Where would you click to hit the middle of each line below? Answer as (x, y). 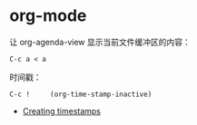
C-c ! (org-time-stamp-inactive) (81, 94)
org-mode (48, 16)
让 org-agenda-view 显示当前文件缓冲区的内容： (100, 42)
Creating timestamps (62, 111)
